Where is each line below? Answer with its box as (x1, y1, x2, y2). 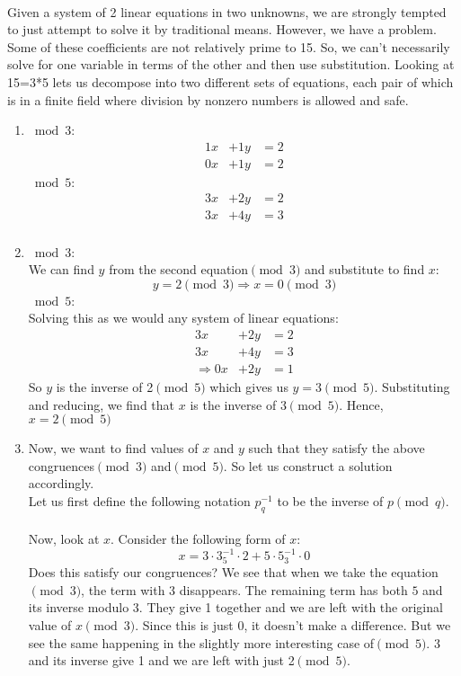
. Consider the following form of (111, 529, 286, 548)
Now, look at (28, 529, 100, 548)
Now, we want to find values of (28, 439, 199, 458)
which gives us (209, 377, 288, 396)
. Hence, (339, 395, 384, 414)
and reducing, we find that (28, 395, 175, 414)
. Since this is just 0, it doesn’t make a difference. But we (135, 615, 451, 634)
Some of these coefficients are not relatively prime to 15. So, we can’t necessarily (7, 37, 450, 56)
